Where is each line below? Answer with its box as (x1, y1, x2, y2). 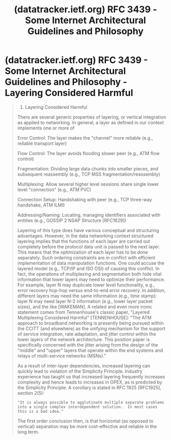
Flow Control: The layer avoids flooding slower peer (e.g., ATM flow (17, 150, 160, 156)
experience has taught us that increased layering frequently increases (17, 373, 165, 379)
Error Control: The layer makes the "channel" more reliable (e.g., (17, 135, 153, 141)
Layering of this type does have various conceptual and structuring (17, 227, 159, 233)
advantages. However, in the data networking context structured (17, 233, 154, 239)
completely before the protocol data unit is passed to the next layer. (17, 243, 160, 250)
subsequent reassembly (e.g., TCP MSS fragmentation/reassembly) (17, 171, 160, 177)
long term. (17, 429, 39, 435)
